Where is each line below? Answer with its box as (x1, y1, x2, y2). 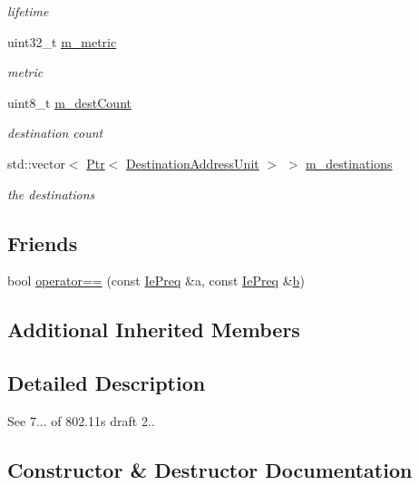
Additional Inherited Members (7, 315, 300, 344)
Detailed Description (7, 369, 206, 397)
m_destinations (306, 153, 393, 172)
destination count (7, 123, 103, 142)
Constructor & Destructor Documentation (7, 455, 413, 483)
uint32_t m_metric (7, 32, 117, 51)
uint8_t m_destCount (7, 92, 132, 112)
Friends (7, 228, 78, 257)
